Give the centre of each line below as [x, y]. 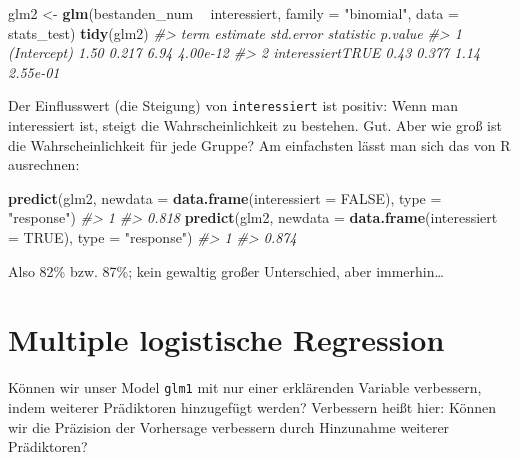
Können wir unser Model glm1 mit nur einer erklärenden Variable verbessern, [245, 387]
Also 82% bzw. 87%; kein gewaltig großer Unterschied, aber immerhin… [226, 270]
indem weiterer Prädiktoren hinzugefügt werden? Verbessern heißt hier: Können [252, 406]
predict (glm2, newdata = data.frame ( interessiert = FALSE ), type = [225, 197]
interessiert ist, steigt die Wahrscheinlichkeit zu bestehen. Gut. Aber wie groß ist [255, 125]
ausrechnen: [44, 164]
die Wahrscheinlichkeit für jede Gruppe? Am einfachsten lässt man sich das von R [259, 144]
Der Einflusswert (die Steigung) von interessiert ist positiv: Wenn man [233, 105]
